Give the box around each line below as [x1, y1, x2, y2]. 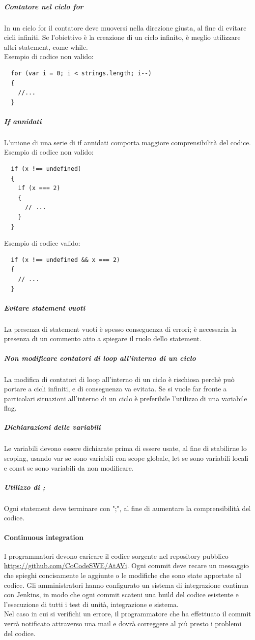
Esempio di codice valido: [4, 238, 81, 248]
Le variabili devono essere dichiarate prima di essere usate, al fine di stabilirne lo [4, 443, 247, 453]
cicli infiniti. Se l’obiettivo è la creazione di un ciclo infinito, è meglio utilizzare [4, 32, 241, 42]
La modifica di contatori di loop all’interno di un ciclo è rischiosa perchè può [4, 374, 235, 384]
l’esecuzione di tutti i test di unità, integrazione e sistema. [4, 599, 179, 609]
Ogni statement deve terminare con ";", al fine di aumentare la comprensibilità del [4, 503, 251, 513]
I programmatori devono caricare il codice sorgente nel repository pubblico [4, 550, 228, 561]
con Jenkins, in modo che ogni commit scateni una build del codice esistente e [4, 589, 239, 600]
